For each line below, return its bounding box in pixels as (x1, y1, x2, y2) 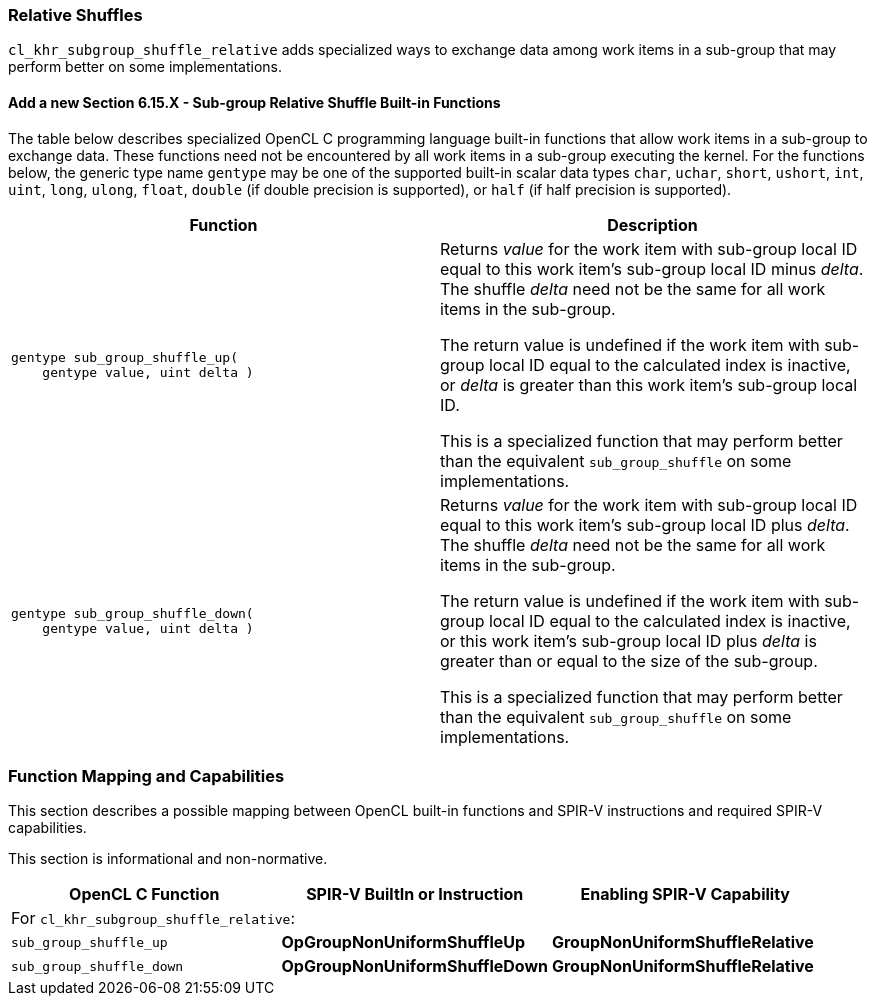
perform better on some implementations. (8, 58, 283, 76)
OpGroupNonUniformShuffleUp (281, 932, 526, 953)
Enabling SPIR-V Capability (580, 884, 790, 905)
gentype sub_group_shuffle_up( (11, 349, 238, 365)
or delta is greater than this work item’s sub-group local (440, 374, 858, 395)
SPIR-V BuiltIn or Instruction (306, 884, 524, 905)
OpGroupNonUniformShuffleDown (281, 956, 548, 977)
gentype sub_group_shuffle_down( (11, 605, 254, 621)
